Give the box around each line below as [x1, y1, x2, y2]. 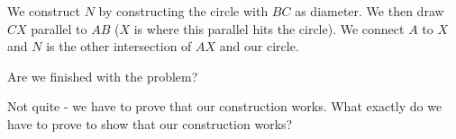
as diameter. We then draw [295, 2, 444, 20]
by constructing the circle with [98, 2, 269, 20]
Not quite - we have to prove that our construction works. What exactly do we [7, 97, 442, 116]
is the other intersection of [46, 37, 192, 56]
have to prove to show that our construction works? [7, 114, 293, 133]
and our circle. [219, 37, 299, 56]
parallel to [31, 19, 87, 38]
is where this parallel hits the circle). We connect [133, 19, 405, 38]
